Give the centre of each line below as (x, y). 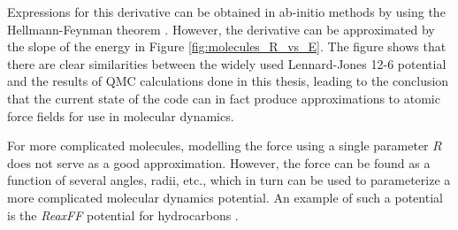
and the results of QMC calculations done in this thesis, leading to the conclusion (228, 81)
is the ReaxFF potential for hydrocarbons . (123, 215)
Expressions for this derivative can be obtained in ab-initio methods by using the (226, 11)
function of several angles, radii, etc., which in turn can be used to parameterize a (229, 180)
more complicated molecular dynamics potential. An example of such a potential (225, 197)
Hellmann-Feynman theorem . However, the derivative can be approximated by (221, 29)
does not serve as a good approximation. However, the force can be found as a (219, 162)
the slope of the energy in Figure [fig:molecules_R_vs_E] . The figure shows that (227, 46)
